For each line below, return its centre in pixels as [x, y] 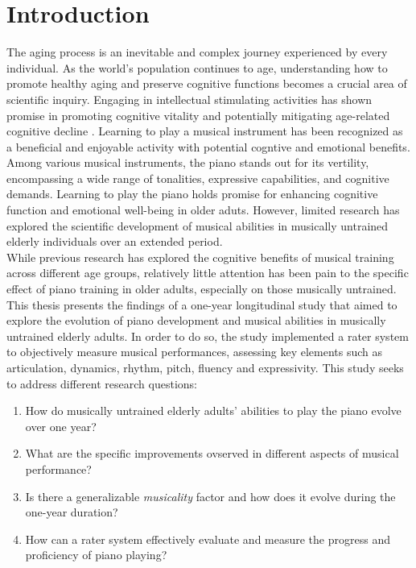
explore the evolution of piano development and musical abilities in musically [196, 320]
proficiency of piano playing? [96, 555]
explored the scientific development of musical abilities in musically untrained [198, 225]
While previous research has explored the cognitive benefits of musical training [200, 257]
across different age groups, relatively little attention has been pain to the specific [208, 273]
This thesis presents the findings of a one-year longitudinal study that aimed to [202, 304]
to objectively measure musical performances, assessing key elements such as [195, 352]
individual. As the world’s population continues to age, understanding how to [197, 67]
